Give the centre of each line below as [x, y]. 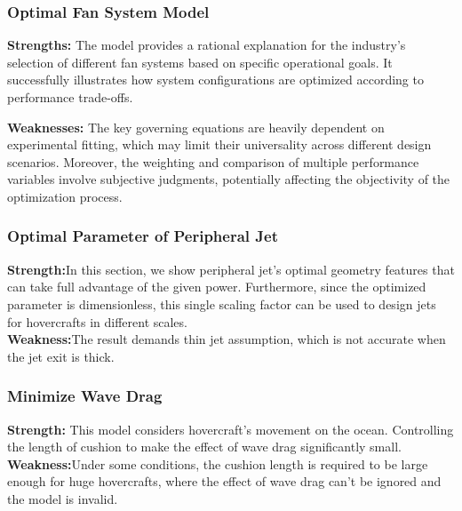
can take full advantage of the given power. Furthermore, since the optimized [217, 287]
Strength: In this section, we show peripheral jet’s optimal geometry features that [231, 269]
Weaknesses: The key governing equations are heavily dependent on [196, 127]
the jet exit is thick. [61, 356]
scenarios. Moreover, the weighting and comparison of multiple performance [213, 161]
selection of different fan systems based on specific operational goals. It [200, 62]
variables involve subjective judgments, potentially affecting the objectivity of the [229, 179]
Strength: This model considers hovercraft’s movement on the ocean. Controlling [231, 429]
